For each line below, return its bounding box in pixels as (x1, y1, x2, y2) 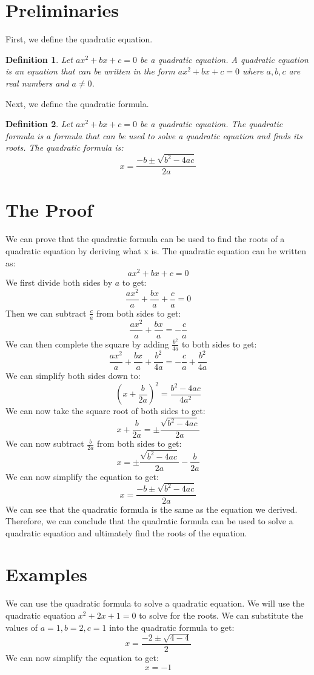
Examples (5, 562, 87, 587)
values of (5, 621, 38, 633)
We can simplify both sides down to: (5, 369, 141, 382)
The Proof (5, 197, 93, 222)
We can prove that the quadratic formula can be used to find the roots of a (5, 232, 285, 245)
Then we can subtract (5, 306, 87, 319)
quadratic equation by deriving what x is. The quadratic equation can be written (5, 244, 307, 257)
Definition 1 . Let (5, 53, 73, 65)
